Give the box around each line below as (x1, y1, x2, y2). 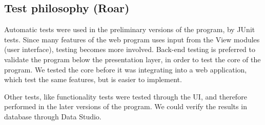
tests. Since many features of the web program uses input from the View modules (4, 34, 260, 44)
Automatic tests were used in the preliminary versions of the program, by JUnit (4, 24, 255, 35)
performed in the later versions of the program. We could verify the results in (4, 101, 247, 112)
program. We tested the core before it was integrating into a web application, (4, 64, 247, 74)
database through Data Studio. (4, 111, 101, 121)
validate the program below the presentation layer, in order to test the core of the (4, 54, 261, 64)
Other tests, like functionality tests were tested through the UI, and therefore (4, 91, 247, 102)
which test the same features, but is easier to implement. (4, 74, 182, 85)
